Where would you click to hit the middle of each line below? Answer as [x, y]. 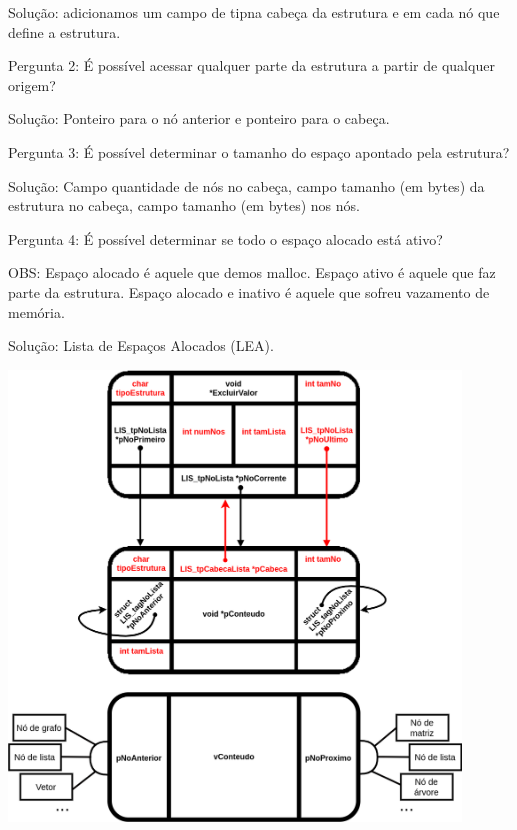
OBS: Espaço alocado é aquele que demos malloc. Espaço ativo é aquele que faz [252, 272]
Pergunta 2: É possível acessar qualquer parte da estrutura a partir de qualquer [251, 65]
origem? [32, 84]
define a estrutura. [64, 31]
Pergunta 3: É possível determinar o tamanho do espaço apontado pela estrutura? [259, 151]
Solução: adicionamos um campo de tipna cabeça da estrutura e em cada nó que [254, 12]
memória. [36, 311]
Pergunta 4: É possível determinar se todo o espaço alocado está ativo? [225, 238]
